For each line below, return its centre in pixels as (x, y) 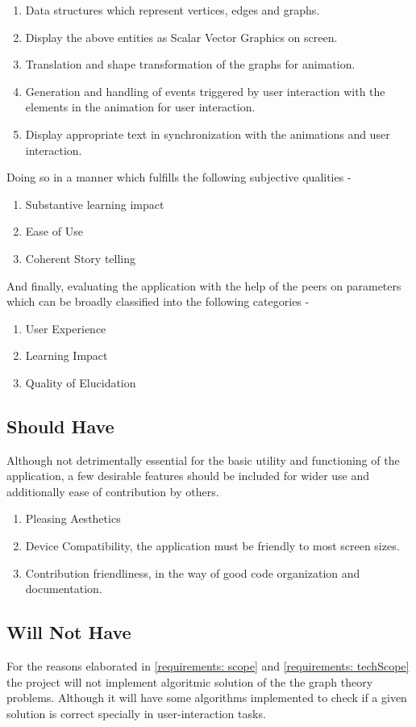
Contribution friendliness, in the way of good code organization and (193, 572)
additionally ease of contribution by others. (113, 491)
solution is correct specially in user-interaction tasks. (136, 713)
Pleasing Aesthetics (73, 518)
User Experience (66, 328)
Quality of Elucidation (81, 382)
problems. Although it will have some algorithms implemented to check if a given (207, 698)
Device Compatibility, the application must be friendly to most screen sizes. (212, 546)
